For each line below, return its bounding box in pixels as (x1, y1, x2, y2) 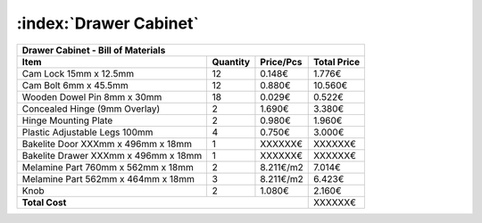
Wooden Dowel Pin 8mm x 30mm (21, 90, 162, 103)
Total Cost (21, 196, 67, 209)
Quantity (212, 55, 250, 68)
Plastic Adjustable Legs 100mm (21, 126, 154, 138)
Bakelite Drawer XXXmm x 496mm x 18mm (21, 149, 203, 161)
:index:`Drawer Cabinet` (16, 13, 200, 33)
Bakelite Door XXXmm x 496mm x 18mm (21, 137, 192, 150)
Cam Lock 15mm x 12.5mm (21, 67, 134, 79)
